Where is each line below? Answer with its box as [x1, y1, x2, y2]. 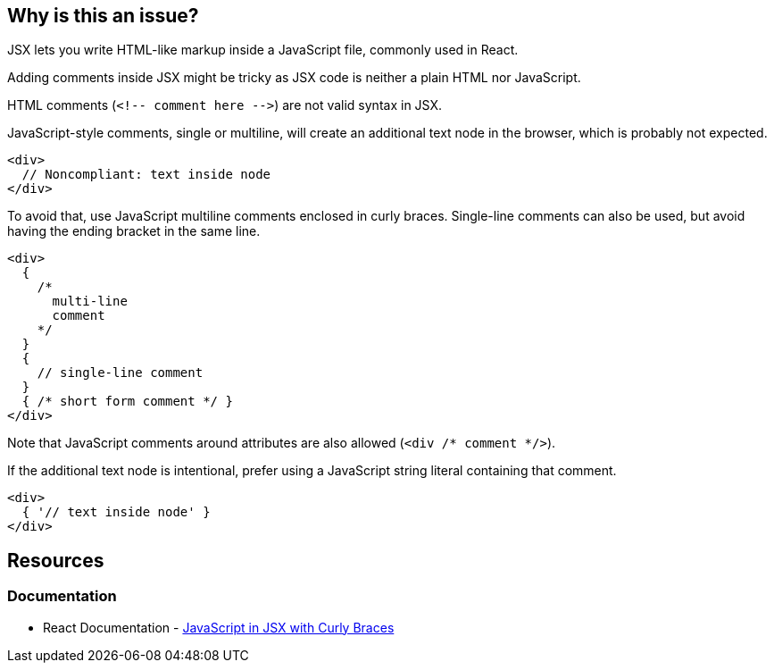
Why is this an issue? [7, 4, 199, 27]
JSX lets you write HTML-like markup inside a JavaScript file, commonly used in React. [7, 42, 519, 58]
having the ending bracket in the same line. [7, 223, 261, 239]
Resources [7, 549, 104, 572]
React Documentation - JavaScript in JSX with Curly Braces [43, 619, 395, 635]
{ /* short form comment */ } [21, 394, 233, 409]
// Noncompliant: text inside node [21, 167, 271, 182]
